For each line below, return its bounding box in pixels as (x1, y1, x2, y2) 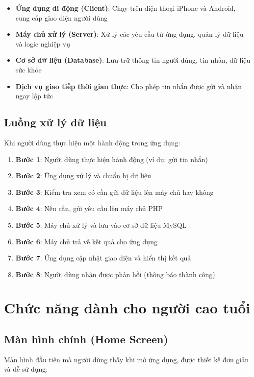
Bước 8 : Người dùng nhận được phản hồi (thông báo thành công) (15, 269, 215, 279)
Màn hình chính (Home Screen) (4, 331, 168, 347)
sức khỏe (15, 64, 42, 74)
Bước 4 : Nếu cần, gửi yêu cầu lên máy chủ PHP (15, 203, 163, 213)
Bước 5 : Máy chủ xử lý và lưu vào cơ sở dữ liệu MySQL (15, 219, 187, 230)
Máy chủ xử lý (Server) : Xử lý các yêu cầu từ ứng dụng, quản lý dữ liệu (15, 29, 244, 39)
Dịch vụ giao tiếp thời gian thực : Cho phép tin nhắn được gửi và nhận (15, 81, 242, 91)
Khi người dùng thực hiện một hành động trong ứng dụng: (4, 137, 180, 147)
